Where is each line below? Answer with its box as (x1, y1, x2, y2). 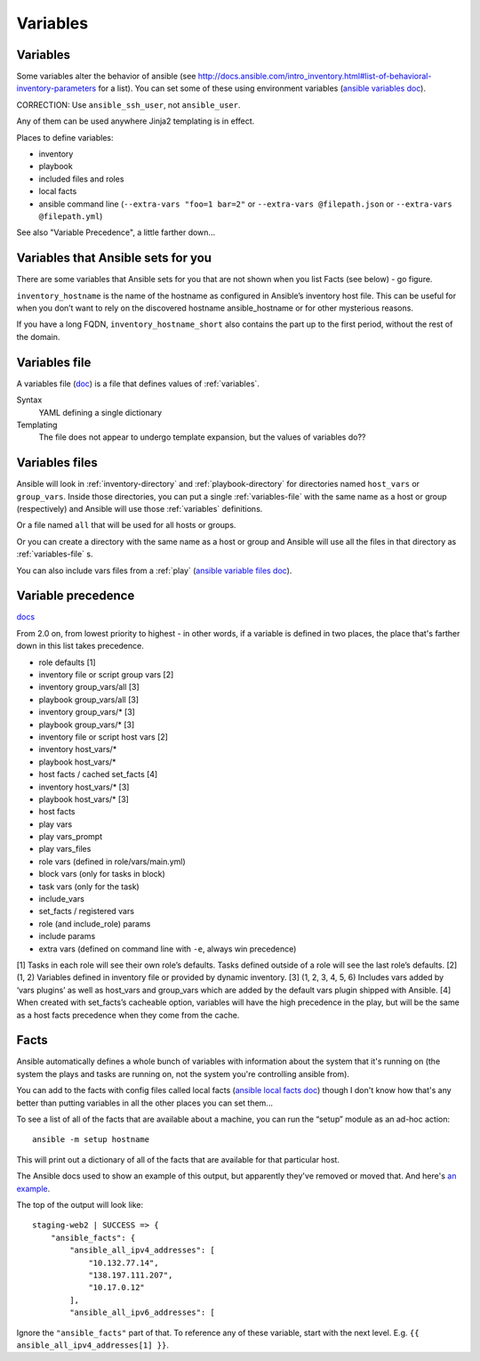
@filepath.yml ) (38, 210, 103, 222)
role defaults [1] (38, 657, 97, 668)
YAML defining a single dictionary (38, 407, 163, 417)
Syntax (16, 394, 43, 405)
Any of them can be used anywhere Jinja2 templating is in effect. (16, 116, 255, 126)
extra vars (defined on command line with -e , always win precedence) (38, 944, 297, 954)
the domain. (16, 331, 60, 342)
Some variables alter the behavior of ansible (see (16, 71, 196, 82)
